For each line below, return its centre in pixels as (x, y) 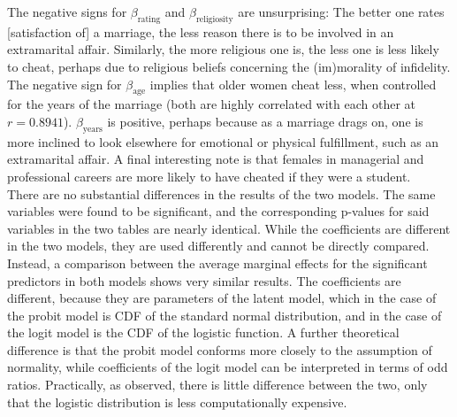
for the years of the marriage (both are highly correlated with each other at (211, 104)
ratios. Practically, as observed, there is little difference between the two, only (217, 385)
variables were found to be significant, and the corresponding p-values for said (218, 211)
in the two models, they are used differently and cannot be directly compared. (218, 246)
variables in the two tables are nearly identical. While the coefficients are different (229, 228)
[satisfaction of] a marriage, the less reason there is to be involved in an (201, 31)
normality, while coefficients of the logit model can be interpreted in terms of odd (228, 367)
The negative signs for (67, 12)
